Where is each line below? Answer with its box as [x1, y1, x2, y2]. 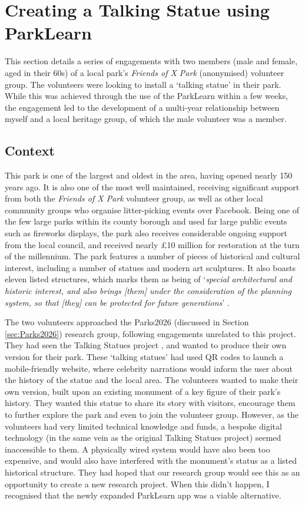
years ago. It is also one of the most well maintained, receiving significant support [5, 180, 300, 193]
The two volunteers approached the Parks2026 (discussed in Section [5, 316, 249, 328]
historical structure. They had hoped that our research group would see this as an [5, 466, 300, 478]
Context [5, 141, 55, 160]
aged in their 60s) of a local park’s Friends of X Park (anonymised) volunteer [5, 66, 284, 78]
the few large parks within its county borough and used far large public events [5, 215, 287, 227]
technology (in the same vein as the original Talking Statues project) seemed [5, 431, 281, 444]
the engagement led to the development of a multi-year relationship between [5, 101, 280, 113]
